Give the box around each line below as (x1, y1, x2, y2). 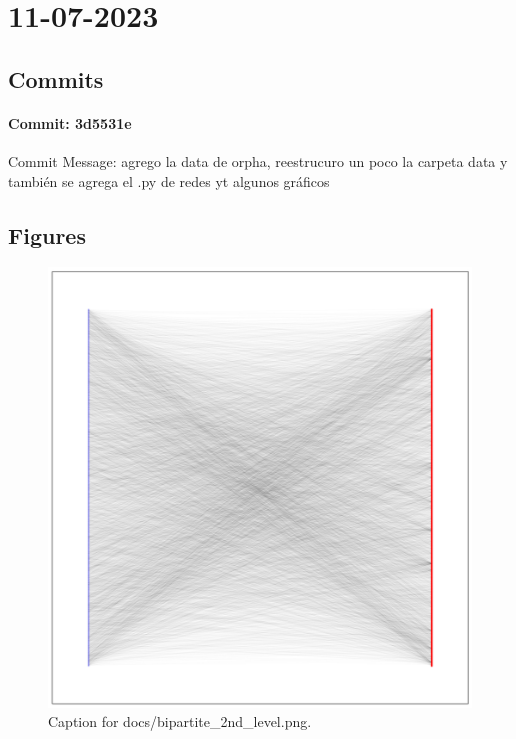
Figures (8, 219, 86, 250)
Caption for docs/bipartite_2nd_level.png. (48, 711, 312, 732)
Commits (8, 63, 104, 94)
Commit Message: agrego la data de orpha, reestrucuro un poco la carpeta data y (8, 150, 508, 171)
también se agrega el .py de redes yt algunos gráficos (8, 170, 330, 191)
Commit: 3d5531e (8, 112, 132, 133)
